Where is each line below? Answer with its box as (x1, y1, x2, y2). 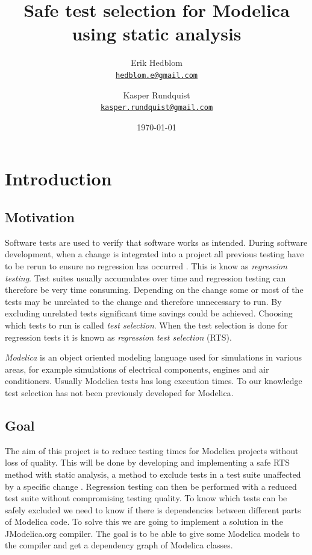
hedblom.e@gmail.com (115, 71, 198, 80)
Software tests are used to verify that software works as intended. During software (5, 236, 308, 248)
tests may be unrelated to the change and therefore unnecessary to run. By (5, 295, 282, 307)
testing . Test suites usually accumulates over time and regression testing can (5, 271, 286, 284)
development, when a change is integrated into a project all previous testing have (5, 248, 304, 260)
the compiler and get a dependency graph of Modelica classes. (5, 539, 233, 551)
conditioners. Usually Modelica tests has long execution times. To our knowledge (5, 374, 302, 387)
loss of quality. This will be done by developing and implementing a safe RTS (5, 456, 290, 469)
